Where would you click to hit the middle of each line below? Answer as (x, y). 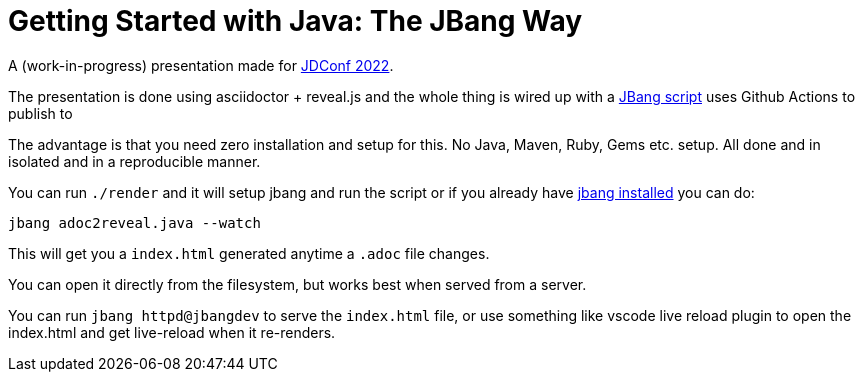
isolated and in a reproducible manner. (134, 161)
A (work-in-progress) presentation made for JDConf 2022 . (201, 65)
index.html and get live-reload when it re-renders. (172, 332)
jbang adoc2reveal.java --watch (134, 222)
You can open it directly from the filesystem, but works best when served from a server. (297, 284)
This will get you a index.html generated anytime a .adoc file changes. (249, 253)
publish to (40, 113)
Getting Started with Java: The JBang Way (295, 21)
